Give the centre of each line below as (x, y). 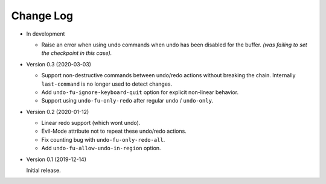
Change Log (42, 16)
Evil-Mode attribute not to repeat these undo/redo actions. (114, 131)
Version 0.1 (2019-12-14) (56, 159)
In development (46, 34)
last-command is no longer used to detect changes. (107, 84)
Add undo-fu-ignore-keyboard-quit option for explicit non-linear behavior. (140, 92)
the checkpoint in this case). (77, 53)
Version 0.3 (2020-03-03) (59, 64)
